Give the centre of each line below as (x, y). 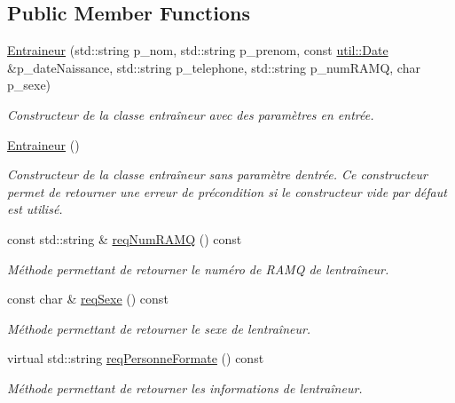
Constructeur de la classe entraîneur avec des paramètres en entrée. (191, 114)
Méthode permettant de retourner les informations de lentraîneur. (185, 387)
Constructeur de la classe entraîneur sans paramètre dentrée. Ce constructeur (217, 174)
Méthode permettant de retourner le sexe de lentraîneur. (159, 328)
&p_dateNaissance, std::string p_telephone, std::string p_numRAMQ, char (214, 67)
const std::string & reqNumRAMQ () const (125, 238)
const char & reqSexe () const (88, 299)
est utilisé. (35, 209)
